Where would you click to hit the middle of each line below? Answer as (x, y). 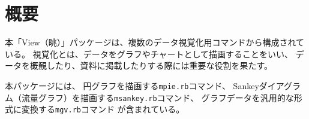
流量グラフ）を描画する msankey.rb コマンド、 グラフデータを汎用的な (157, 97)
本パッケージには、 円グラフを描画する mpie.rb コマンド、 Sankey (132, 85)
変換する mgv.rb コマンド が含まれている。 (103, 109)
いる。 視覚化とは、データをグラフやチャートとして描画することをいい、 (149, 54)
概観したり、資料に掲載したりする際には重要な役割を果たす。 (151, 65)
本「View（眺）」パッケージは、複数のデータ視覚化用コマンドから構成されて (155, 42)
